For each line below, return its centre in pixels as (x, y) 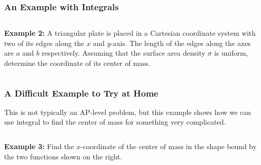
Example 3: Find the (39, 146)
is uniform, (231, 53)
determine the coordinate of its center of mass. (77, 63)
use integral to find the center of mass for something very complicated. (115, 122)
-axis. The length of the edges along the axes (181, 43)
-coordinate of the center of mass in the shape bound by (169, 146)
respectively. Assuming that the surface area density (124, 53)
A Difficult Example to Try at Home (81, 93)
